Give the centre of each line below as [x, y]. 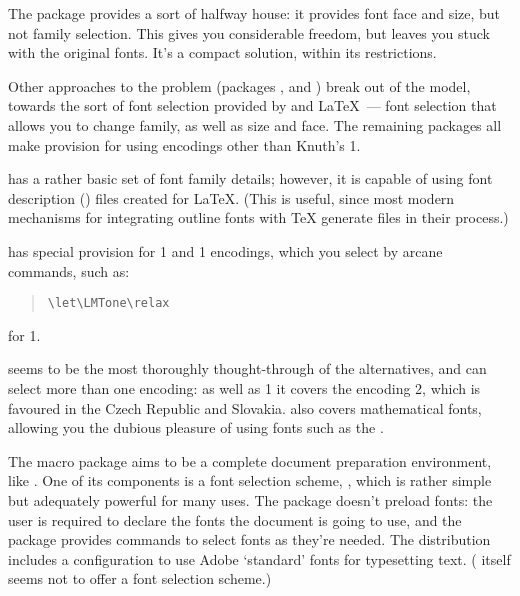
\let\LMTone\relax [108, 303]
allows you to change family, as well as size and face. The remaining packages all [255, 124]
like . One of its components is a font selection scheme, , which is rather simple [250, 480]
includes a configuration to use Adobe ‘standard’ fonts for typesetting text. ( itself [259, 558]
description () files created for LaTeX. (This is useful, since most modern [231, 197]
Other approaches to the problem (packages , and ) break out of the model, [239, 85]
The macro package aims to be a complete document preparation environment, [250, 460]
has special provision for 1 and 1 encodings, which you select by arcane [225, 250]
